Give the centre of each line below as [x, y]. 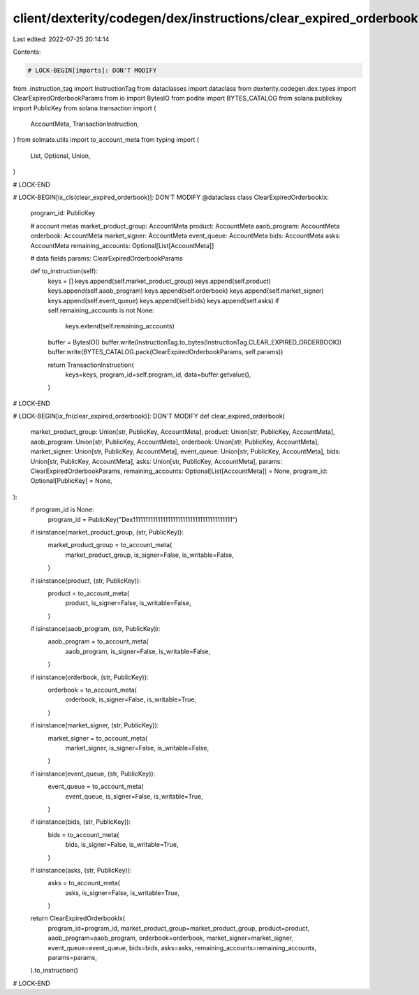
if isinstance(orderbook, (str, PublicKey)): [89, 677]
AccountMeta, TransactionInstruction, [85, 124]
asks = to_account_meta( [84, 883]
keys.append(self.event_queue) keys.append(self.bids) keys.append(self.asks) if [163, 300]
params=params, [73, 958]
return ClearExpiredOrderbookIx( [78, 918]
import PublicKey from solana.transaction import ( [84, 108]
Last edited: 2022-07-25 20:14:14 [61, 39]
